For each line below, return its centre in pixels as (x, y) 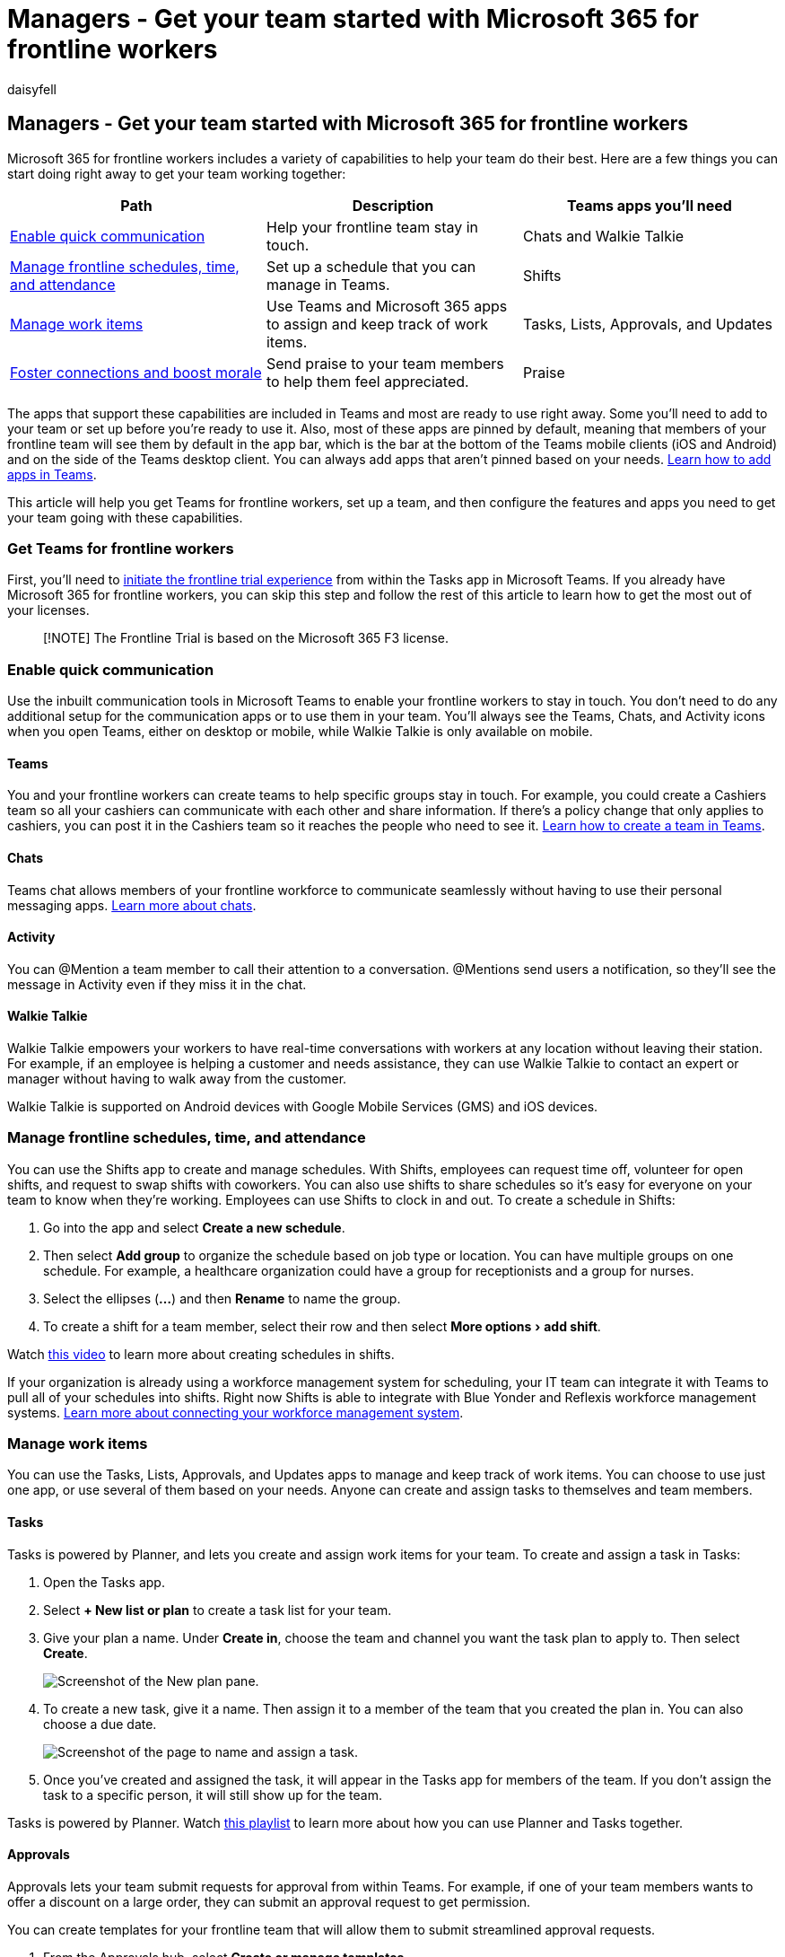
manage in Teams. (328, 284)
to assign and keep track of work (377, 324)
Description (393, 205)
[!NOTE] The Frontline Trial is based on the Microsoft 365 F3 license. (246, 638)
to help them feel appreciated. (367, 381)
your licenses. (48, 610)
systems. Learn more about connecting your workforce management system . (235, 1412)
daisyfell (32, 89)
